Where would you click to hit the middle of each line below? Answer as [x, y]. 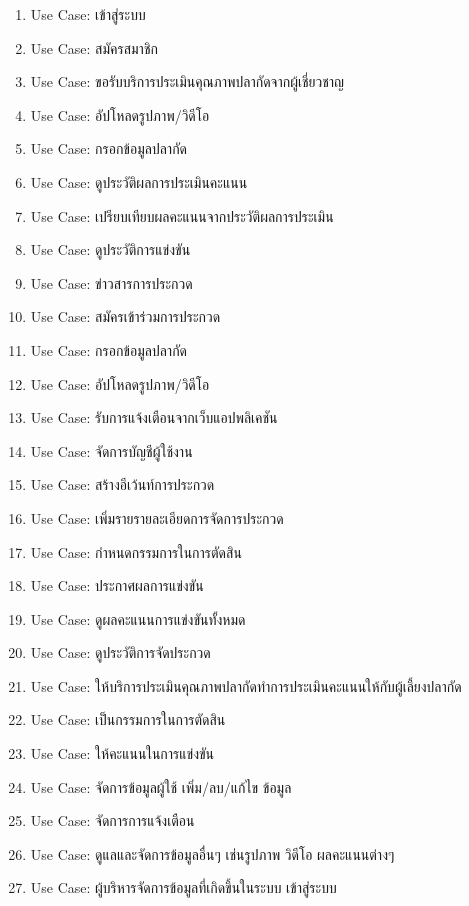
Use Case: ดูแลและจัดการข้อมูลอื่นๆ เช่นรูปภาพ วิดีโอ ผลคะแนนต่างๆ [212, 853]
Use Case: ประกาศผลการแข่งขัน [117, 585]
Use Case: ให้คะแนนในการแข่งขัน [122, 753]
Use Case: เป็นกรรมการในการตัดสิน [128, 719]
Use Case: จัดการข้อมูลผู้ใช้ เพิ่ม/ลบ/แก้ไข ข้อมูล [161, 786]
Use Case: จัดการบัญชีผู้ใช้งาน [111, 450]
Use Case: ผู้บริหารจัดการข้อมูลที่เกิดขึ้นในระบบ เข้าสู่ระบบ [183, 887]
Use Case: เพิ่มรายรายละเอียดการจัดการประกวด [157, 517]
